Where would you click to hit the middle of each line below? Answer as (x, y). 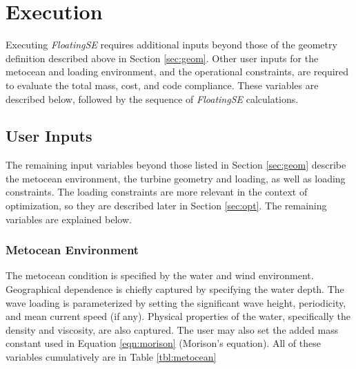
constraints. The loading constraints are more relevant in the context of (157, 192)
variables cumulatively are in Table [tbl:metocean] (111, 357)
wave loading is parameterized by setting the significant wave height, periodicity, (176, 302)
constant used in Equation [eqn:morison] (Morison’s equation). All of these (163, 343)
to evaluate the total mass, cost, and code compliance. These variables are (162, 85)
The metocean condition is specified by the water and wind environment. (160, 275)
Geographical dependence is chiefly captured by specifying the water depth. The (175, 289)
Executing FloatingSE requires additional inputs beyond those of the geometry (171, 45)
